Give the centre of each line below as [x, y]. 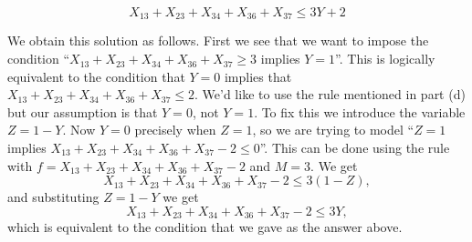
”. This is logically [385, 59]
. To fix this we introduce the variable [360, 111]
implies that [258, 76]
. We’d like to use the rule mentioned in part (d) [330, 94]
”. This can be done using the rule [355, 148]
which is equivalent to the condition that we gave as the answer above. [205, 227]
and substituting [53, 197]
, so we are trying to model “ [333, 130]
